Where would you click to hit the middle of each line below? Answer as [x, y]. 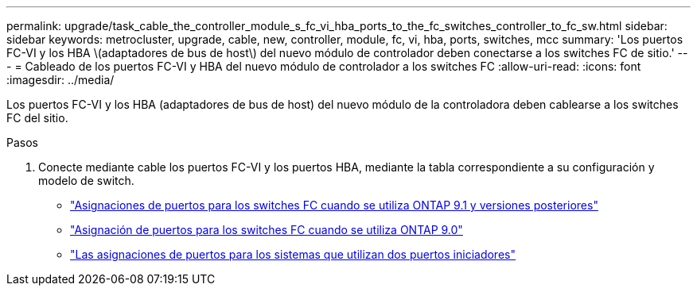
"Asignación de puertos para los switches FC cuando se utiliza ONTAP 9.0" [267, 230]
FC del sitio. [37, 118]
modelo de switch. [86, 181]
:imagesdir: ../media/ [60, 80]
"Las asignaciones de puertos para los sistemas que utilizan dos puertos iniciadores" [293, 254]
